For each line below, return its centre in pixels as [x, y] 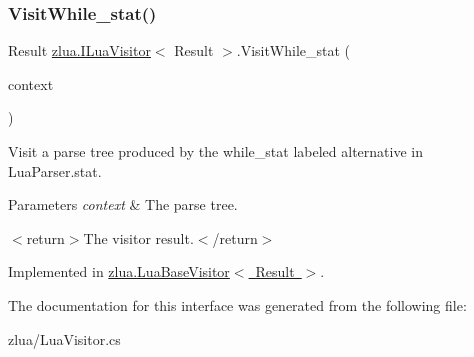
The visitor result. [138, 237]
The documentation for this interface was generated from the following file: [237, 304]
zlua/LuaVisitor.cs [64, 338]
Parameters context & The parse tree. [123, 204]
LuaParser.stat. [55, 170]
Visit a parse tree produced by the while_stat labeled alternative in [215, 151]
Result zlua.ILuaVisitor [79, 50]
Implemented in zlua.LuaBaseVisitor [119, 271]
